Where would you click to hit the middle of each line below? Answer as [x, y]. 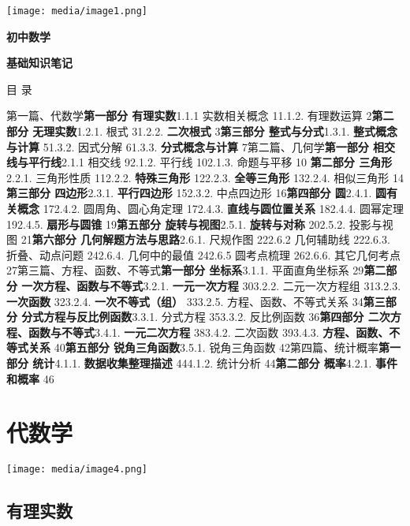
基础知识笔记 [39, 63]
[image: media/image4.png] [77, 470]
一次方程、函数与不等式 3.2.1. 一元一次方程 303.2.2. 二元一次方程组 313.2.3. [211, 285]
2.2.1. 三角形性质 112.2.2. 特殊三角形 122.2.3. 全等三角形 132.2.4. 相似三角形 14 [205, 177]
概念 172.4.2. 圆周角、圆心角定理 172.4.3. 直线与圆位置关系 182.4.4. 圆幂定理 [210, 208]
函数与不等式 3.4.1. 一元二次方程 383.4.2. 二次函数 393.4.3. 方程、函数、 [209, 332]
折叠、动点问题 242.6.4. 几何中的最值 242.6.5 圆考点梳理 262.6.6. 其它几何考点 [204, 254]
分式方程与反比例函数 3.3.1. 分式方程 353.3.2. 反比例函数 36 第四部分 [193, 317]
